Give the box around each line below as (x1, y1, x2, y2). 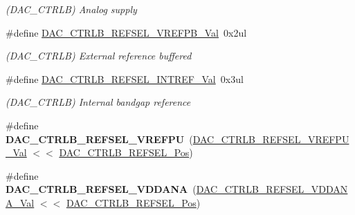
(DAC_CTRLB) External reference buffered (6, 48, 192, 63)
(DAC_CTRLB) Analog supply (6, 2, 137, 16)
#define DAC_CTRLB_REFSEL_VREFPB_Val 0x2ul (6, 25, 247, 39)
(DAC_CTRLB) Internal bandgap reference (6, 95, 191, 109)
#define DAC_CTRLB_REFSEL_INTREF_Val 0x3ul (6, 71, 244, 86)
